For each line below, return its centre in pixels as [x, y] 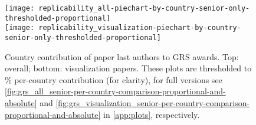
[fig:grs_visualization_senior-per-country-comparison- [153, 103]
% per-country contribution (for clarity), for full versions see [114, 79]
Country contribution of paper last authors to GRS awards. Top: [122, 56]
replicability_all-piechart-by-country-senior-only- [144, 8]
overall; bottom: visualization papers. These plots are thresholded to [128, 68]
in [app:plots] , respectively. [152, 114]
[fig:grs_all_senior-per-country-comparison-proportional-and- [115, 91]
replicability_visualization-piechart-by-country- [140, 28]
